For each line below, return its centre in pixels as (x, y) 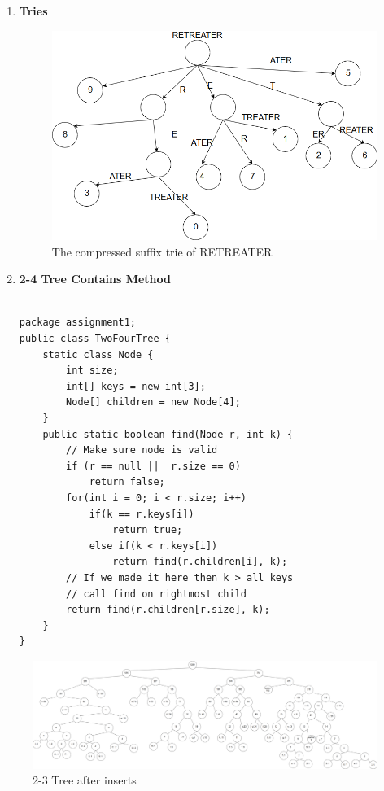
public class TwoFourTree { (95, 339)
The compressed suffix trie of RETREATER (162, 251)
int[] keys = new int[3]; (136, 386)
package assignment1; (77, 323)
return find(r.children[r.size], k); (168, 610)
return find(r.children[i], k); (200, 562)
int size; (92, 371)
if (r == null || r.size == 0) (153, 466)
